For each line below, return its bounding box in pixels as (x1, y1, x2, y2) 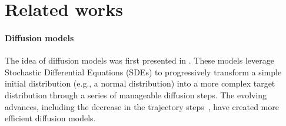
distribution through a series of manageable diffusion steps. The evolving (5, 88, 267, 101)
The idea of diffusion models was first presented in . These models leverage (5, 54, 274, 67)
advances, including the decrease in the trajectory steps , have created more (5, 100, 279, 112)
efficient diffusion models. (5, 112, 96, 124)
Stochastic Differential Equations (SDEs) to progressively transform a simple (5, 65, 282, 78)
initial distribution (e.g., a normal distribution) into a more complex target (5, 77, 275, 89)
